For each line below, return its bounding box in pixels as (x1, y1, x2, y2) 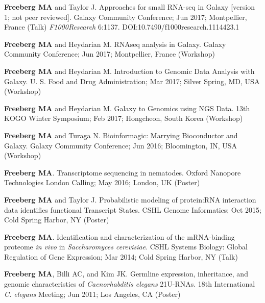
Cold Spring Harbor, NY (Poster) (4, 214, 109, 225)
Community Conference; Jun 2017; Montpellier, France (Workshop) (4, 48, 215, 59)
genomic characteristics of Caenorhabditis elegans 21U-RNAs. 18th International (4, 279, 255, 289)
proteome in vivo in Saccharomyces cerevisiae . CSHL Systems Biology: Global (4, 241, 248, 252)
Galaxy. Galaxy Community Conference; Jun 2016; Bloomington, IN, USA (4, 140, 237, 150)
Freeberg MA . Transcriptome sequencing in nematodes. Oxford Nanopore (4, 167, 241, 178)
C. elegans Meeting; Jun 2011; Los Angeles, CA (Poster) (4, 288, 181, 299)
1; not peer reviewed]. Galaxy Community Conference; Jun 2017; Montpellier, (4, 11, 247, 22)
